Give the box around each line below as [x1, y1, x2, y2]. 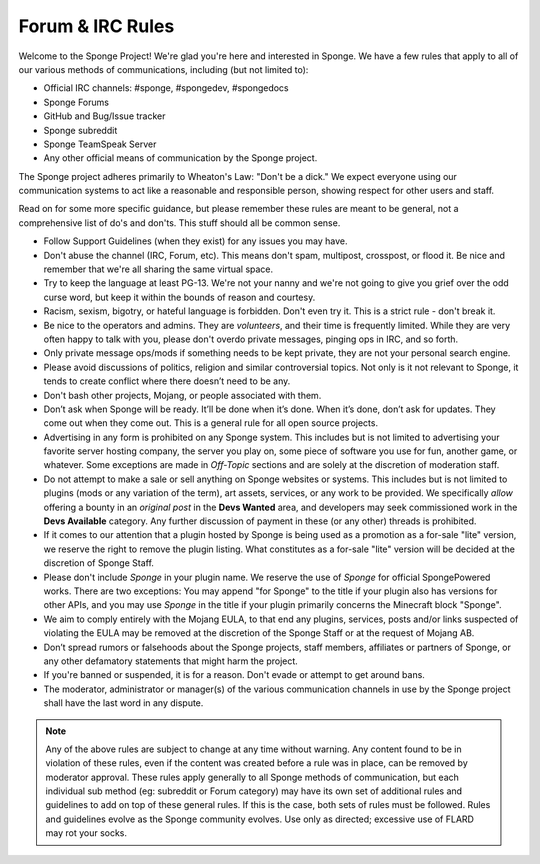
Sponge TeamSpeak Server [43, 138, 157, 150]
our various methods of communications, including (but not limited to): [18, 63, 309, 75]
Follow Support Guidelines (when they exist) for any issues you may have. [43, 235, 348, 247]
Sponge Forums [43, 96, 110, 108]
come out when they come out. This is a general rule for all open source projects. [43, 417, 379, 429]
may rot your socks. [45, 827, 128, 839]
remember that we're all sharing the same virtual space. [43, 263, 274, 275]
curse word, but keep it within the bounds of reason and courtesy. [43, 291, 316, 303]
